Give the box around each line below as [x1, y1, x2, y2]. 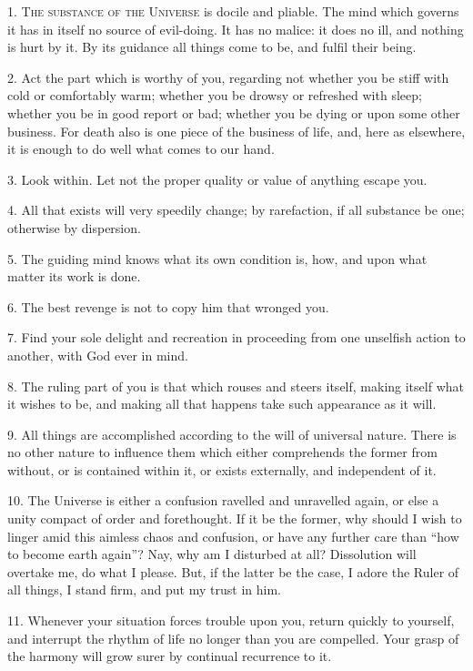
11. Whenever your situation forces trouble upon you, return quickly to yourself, [7, 611, 455, 630]
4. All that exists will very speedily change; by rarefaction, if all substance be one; [7, 200, 465, 219]
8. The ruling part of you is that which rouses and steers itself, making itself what [7, 376, 464, 395]
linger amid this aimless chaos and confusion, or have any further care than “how [7, 526, 459, 545]
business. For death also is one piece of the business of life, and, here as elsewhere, [7, 121, 466, 140]
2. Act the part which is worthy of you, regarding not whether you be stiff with [7, 67, 449, 86]
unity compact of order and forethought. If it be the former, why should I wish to [7, 509, 462, 528]
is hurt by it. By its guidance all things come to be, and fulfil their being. [7, 37, 417, 56]
